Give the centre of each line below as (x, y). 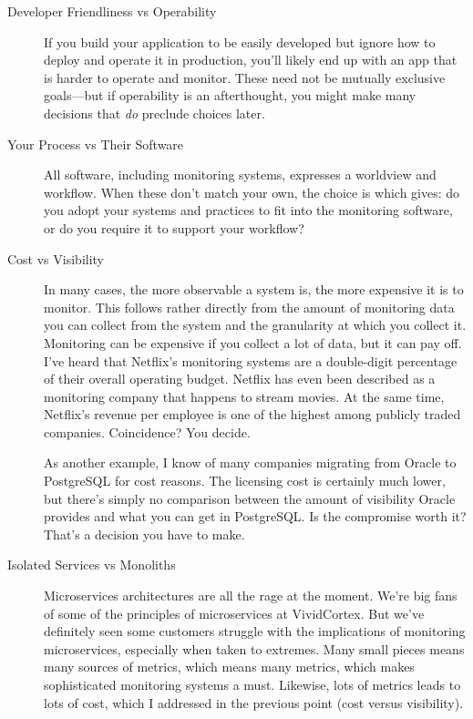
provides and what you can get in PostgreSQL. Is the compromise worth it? (255, 516)
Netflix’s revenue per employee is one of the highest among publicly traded (252, 414)
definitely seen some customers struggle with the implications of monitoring (255, 631)
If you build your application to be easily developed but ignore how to (240, 41)
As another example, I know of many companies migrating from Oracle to (250, 462)
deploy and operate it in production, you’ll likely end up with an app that (251, 60)
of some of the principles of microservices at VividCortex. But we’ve (234, 613)
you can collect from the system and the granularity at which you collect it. (255, 325)
